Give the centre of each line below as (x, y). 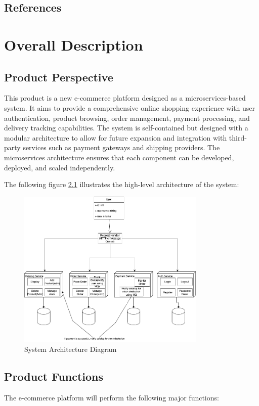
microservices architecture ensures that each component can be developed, (119, 157)
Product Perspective (59, 77)
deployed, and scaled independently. (60, 167)
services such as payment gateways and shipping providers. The (121, 147)
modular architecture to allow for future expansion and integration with (116, 137)
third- (238, 137)
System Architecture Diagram (71, 349)
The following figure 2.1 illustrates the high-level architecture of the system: (122, 184)
